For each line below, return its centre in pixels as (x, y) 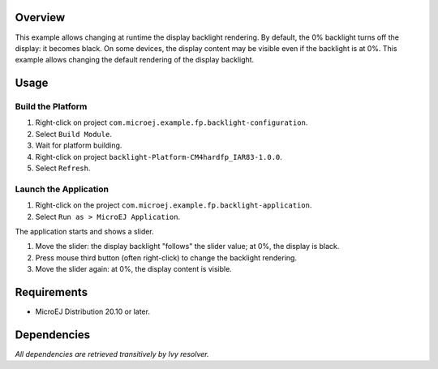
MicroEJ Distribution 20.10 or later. (92, 311)
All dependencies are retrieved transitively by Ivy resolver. (112, 354)
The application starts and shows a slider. (84, 231)
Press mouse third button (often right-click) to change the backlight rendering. (166, 257)
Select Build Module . (74, 134)
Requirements (52, 292)
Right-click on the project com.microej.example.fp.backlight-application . (174, 205)
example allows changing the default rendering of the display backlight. (135, 60)
